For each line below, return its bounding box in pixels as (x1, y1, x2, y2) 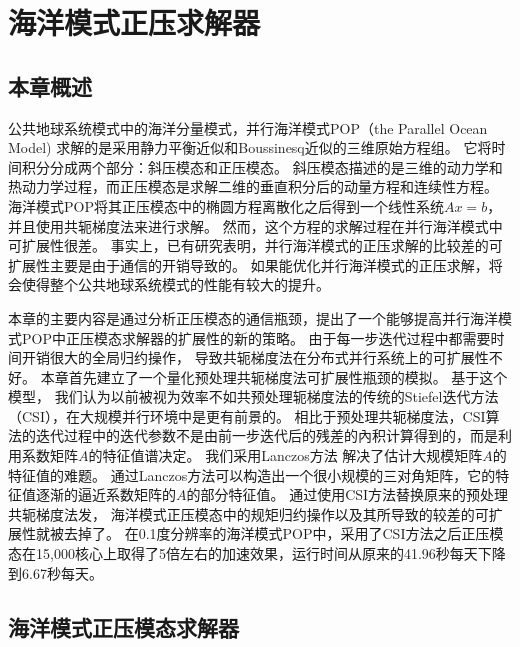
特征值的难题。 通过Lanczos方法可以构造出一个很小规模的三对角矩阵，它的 (8, 464, 496, 485)
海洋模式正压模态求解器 (8, 611, 239, 642)
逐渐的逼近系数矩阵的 (35, 484, 176, 505)
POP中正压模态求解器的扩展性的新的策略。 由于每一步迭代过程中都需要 (21, 327, 491, 348)
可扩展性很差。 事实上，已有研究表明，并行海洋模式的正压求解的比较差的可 (8, 235, 503, 256)
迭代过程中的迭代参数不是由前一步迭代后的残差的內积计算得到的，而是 (35, 425, 498, 446)
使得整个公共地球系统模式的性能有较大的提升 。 (21, 274, 330, 295)
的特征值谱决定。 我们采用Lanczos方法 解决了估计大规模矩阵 (88, 445, 483, 466)
